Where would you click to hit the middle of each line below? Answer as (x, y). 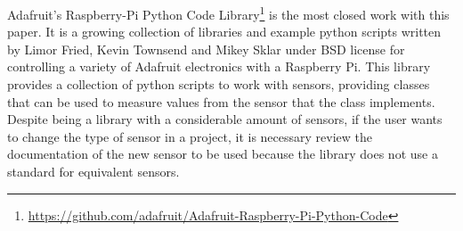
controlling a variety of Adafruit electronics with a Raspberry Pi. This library (219, 66)
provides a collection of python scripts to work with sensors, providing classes (219, 84)
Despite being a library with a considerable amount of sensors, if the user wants (225, 119)
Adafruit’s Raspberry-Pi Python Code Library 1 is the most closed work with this (228, 13)
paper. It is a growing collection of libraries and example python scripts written (224, 32)
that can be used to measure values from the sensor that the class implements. (221, 101)
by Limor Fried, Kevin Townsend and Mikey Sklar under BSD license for (206, 49)
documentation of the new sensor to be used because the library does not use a (223, 154)
